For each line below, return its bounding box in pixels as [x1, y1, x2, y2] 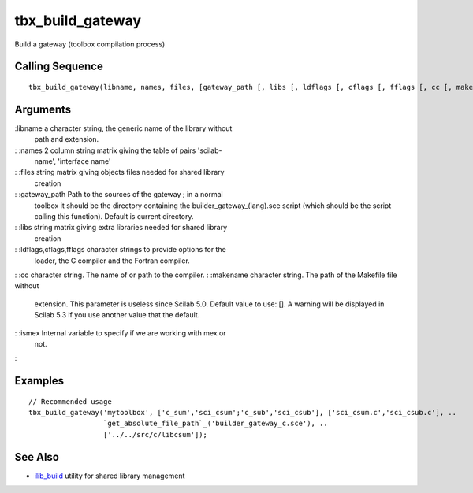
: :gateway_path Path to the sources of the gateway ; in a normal [14, 190, 224, 199]
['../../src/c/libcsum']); [102, 430, 208, 439]
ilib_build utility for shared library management [34, 471, 185, 480]
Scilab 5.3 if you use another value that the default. [34, 310, 200, 320]
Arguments [14, 102, 72, 116]
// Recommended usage [28, 397, 112, 406]
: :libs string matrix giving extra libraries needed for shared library [14, 223, 228, 232]
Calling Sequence [14, 60, 104, 73]
